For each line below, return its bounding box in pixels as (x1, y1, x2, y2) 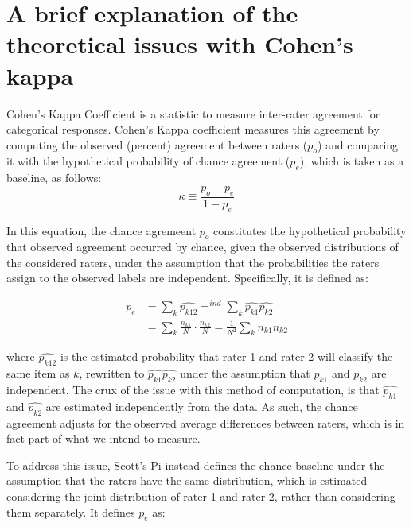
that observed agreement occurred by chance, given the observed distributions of (6, 238, 399, 255)
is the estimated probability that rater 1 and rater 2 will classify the (60, 348, 393, 365)
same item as (6, 365, 70, 382)
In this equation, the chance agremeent (6, 222, 197, 238)
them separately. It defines (6, 503, 135, 520)
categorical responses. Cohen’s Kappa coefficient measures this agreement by (6, 121, 380, 138)
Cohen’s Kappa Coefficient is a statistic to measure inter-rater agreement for (6, 105, 380, 122)
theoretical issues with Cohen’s (6, 28, 353, 60)
